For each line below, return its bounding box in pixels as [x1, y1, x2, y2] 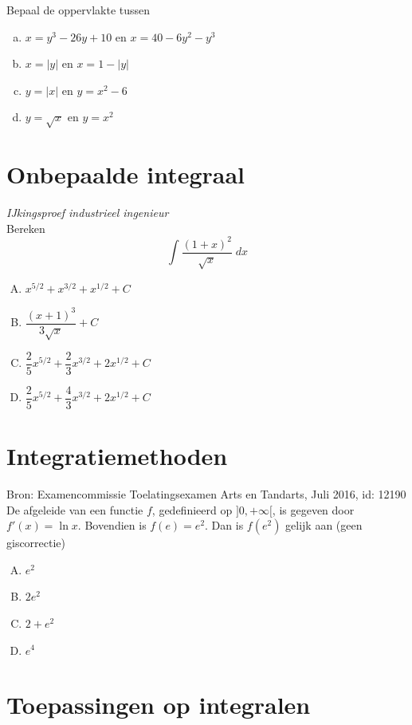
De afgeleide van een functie [6, 501, 143, 518]
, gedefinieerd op [151, 501, 233, 518]
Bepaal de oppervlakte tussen [6, 2, 151, 18]
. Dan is [205, 517, 244, 534]
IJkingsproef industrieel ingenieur [6, 204, 169, 221]
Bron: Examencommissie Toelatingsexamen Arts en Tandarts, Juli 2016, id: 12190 [6, 485, 406, 502]
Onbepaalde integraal [6, 158, 245, 191]
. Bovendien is [77, 517, 147, 534]
